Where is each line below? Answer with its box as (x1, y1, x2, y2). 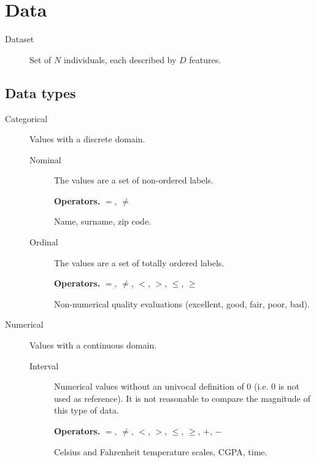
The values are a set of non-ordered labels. (54, 174, 214, 187)
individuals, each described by (63, 53, 177, 66)
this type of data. (54, 404, 119, 417)
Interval (29, 359, 59, 372)
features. (189, 53, 222, 66)
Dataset (5, 33, 34, 45)
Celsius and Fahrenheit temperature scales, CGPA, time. (54, 445, 268, 458)
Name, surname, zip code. (54, 215, 151, 228)
